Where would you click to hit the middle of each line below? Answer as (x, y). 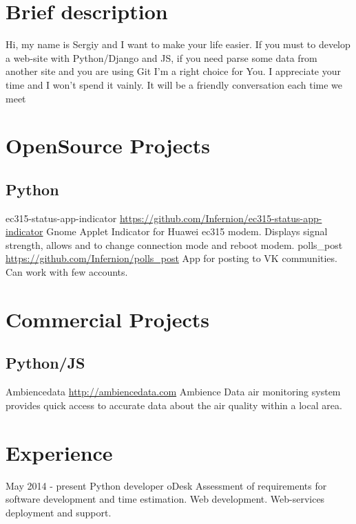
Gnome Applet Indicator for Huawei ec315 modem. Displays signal (187, 231)
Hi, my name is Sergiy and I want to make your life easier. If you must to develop (178, 44)
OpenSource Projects (108, 145)
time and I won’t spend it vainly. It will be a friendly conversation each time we (174, 84)
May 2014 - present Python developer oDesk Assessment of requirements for (166, 485)
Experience (59, 452)
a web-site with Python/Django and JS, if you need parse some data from (161, 57)
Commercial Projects (107, 319)
